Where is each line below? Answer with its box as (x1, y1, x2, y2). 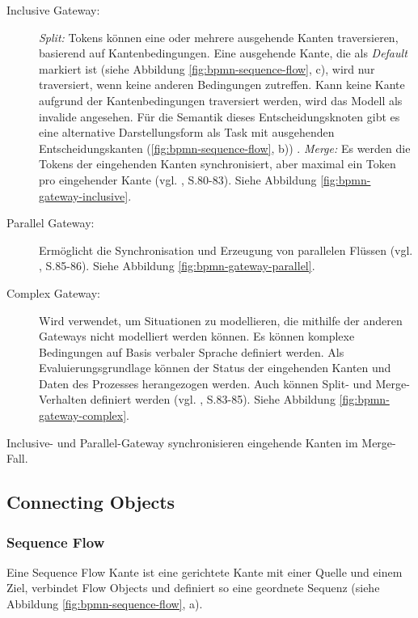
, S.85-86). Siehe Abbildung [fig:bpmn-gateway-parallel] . (39, 257, 315, 274)
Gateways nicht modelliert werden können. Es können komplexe (39, 328, 355, 345)
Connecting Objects (6, 489, 175, 514)
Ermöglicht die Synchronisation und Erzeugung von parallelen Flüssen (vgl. (39, 241, 413, 258)
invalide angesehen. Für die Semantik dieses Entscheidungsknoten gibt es (39, 108, 400, 125)
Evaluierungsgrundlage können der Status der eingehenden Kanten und (39, 359, 391, 376)
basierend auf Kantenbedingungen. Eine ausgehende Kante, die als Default (39, 44, 407, 61)
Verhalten (39, 391, 87, 408)
